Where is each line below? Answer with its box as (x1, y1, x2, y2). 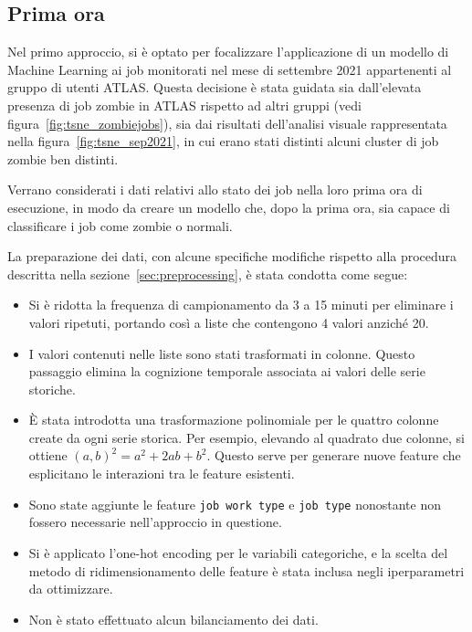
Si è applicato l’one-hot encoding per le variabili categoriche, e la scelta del (28, 542, 448, 562)
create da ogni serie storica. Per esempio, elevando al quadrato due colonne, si (28, 427, 465, 447)
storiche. (28, 379, 76, 398)
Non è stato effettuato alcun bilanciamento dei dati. (28, 609, 319, 628)
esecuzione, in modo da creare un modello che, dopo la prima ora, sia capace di (7, 197, 450, 216)
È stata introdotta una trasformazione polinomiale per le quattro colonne (28, 410, 439, 429)
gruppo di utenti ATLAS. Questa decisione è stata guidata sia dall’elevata (7, 78, 422, 97)
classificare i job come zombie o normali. (7, 216, 233, 235)
